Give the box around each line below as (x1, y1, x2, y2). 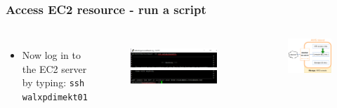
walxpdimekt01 (22, 93, 88, 103)
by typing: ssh (22, 75, 85, 90)
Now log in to (22, 48, 81, 62)
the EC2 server (22, 61, 87, 76)
